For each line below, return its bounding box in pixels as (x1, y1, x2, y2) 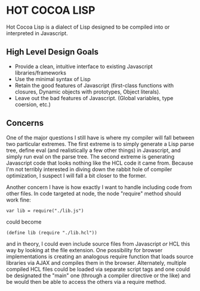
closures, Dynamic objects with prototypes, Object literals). (14, 88, 161, 95)
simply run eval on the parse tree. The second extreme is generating (6, 153, 175, 160)
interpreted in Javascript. (6, 29, 68, 36)
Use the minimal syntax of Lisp (14, 75, 91, 82)
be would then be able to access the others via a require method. (6, 278, 167, 285)
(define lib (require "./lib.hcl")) (6, 230, 97, 236)
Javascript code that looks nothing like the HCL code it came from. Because (6, 159, 193, 166)
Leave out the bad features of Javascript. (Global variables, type (14, 94, 174, 101)
